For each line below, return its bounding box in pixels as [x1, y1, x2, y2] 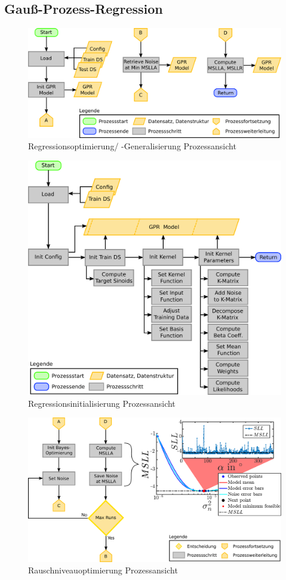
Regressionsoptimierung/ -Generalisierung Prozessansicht [28, 140, 236, 152]
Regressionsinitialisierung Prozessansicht [28, 397, 176, 409]
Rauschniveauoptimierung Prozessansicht [28, 564, 178, 576]
